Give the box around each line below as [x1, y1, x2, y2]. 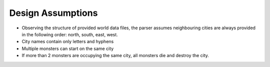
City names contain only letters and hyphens [21, 39, 114, 45]
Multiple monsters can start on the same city [21, 45, 114, 52]
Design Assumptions [9, 7, 98, 18]
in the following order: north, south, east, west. [21, 31, 118, 37]
